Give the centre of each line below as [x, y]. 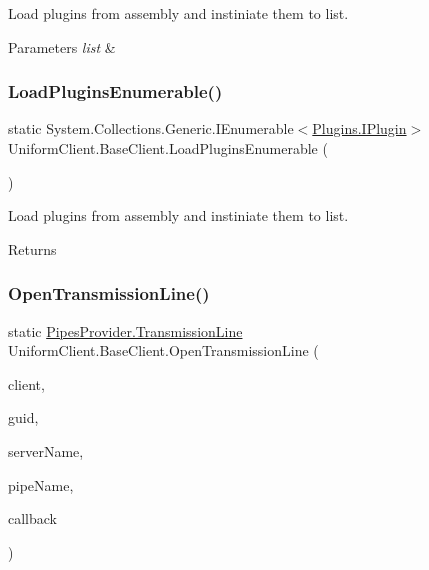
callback [32, 518]
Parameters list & [62, 46]
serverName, [46, 450]
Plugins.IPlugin [359, 128]
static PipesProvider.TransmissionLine [125, 330]
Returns [32, 248]
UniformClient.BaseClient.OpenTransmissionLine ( [163, 350]
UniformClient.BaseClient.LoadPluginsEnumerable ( [168, 148]
